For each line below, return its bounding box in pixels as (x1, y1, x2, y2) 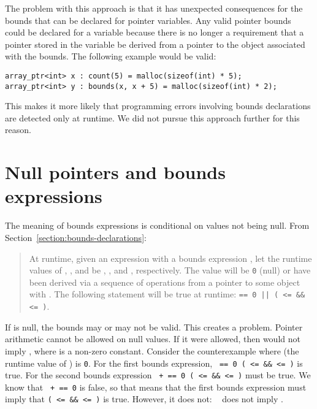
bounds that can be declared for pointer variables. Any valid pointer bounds (5, 13, 291, 26)
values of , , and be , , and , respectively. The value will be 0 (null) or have (29, 264, 311, 277)
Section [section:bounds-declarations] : (5, 231, 147, 243)
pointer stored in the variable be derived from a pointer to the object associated (5, 37, 305, 50)
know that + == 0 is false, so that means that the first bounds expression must (5, 380, 307, 393)
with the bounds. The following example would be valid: (5, 50, 216, 63)
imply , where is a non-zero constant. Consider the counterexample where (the (5, 344, 299, 357)
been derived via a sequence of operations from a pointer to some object (29, 275, 300, 288)
